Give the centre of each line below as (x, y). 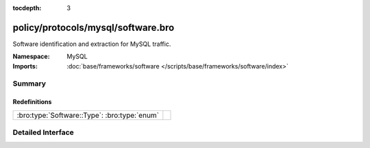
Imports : (25, 66)
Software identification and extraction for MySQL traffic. (92, 44)
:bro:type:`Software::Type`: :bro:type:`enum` (88, 115)
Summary (29, 84)
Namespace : (32, 57)
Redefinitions (32, 102)
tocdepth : (27, 8)
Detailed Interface (44, 132)
